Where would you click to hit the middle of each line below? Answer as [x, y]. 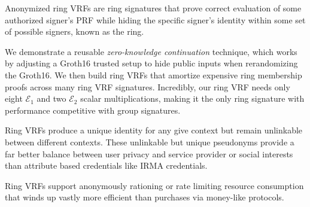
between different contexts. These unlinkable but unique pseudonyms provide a [150, 141]
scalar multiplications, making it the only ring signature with [192, 98]
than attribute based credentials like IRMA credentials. [106, 165]
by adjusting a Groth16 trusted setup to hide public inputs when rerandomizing [151, 63]
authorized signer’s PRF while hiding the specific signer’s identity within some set [155, 19]
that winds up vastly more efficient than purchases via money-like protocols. [145, 197]
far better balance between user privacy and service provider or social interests [149, 153]
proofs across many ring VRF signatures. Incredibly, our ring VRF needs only [148, 86]
